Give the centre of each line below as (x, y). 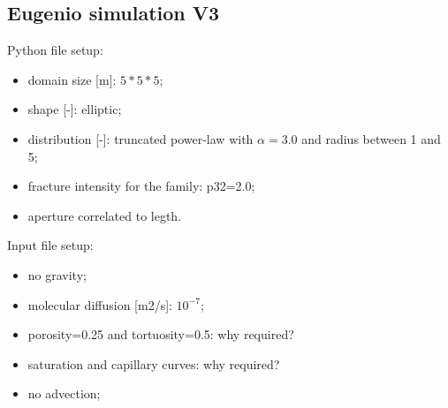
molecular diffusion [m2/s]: (100, 304)
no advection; (64, 393)
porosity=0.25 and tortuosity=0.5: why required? (161, 334)
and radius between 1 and (371, 138)
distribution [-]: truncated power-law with (140, 138)
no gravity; (57, 274)
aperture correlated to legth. (105, 215)
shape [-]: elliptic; (75, 109)
